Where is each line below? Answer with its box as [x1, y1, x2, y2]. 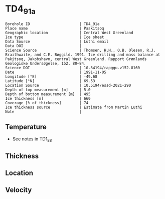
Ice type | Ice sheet [5, 35, 104, 40]
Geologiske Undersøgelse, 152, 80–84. [5, 61, 86, 66]
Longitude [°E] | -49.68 [5, 74, 98, 79]
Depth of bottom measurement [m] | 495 [5, 91, 91, 97]
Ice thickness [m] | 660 [5, 96, 91, 101]
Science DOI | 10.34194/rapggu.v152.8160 [5, 65, 140, 70]
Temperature [5, 122, 47, 131]
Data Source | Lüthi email [5, 39, 109, 44]
